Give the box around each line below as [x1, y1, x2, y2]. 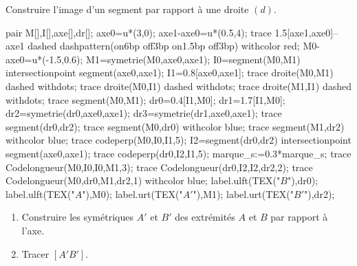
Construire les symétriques [21, 210, 133, 224]
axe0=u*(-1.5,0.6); [6, 52, 83, 66]
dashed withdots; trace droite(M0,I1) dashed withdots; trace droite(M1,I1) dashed [6, 78, 352, 93]
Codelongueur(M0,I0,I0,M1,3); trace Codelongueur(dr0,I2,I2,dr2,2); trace [6, 159, 313, 174]
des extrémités [175, 210, 235, 224]
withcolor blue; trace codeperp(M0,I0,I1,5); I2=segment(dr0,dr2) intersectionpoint [6, 133, 351, 147]
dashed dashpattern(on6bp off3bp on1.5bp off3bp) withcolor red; [28, 38, 300, 53]
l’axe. [21, 223, 45, 237]
